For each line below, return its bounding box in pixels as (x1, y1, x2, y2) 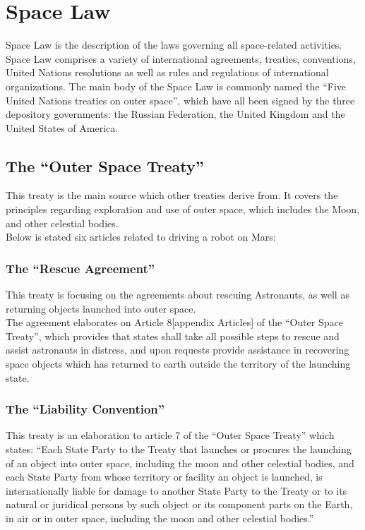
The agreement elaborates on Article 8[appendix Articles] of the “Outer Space (6, 315, 343, 330)
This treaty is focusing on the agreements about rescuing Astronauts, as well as (6, 287, 349, 302)
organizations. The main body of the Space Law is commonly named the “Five (6, 78, 347, 93)
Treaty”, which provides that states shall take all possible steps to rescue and (6, 328, 340, 343)
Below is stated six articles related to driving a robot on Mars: (6, 229, 276, 244)
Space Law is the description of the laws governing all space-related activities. (6, 37, 342, 52)
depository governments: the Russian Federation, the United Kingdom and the (6, 107, 345, 121)
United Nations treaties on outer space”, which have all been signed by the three (6, 92, 355, 107)
